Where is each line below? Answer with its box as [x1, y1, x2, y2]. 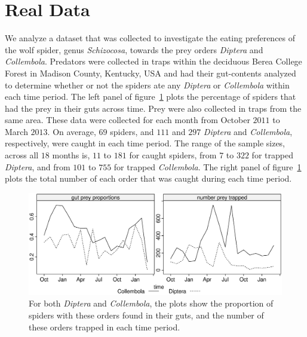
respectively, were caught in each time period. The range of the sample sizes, [5, 137, 285, 149]
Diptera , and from [5, 160, 70, 173]
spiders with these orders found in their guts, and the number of [29, 309, 264, 321]
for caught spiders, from [129, 149, 217, 161]
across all [5, 149, 39, 161]
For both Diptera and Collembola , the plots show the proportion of [29, 297, 274, 310]
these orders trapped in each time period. [29, 320, 180, 333]
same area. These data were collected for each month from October [5, 114, 250, 126]
